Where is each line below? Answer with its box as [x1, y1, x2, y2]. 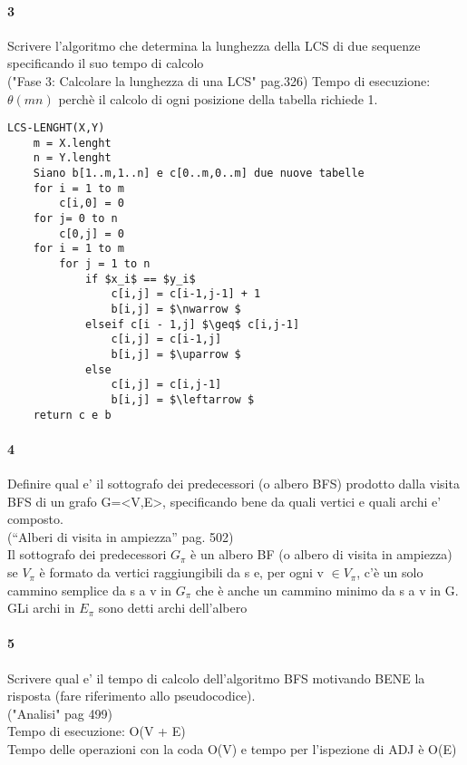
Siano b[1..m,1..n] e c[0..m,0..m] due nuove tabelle [33, 167, 365, 180]
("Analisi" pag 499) [7, 703, 112, 722]
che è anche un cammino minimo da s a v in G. [195, 580, 459, 599]
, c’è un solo [356, 563, 423, 582]
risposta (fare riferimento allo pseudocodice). [7, 686, 256, 705]
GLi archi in [7, 598, 75, 617]
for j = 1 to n [59, 257, 151, 271]
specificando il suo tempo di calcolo [7, 53, 204, 73]
